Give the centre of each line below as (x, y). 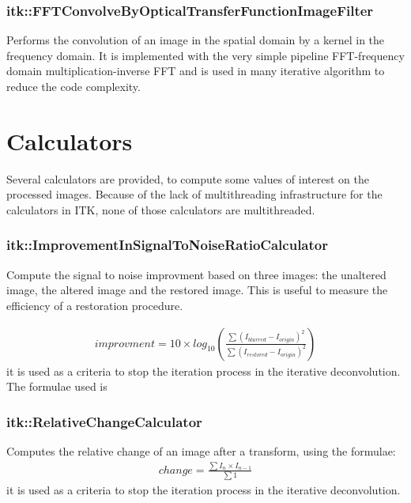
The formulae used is (57, 386)
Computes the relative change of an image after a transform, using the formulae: (201, 450)
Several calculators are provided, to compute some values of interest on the (188, 178)
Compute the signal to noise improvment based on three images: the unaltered (196, 274)
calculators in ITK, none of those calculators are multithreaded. (161, 209)
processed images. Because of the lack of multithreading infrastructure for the (194, 194)
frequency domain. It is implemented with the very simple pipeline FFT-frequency (205, 55)
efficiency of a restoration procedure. (95, 305)
